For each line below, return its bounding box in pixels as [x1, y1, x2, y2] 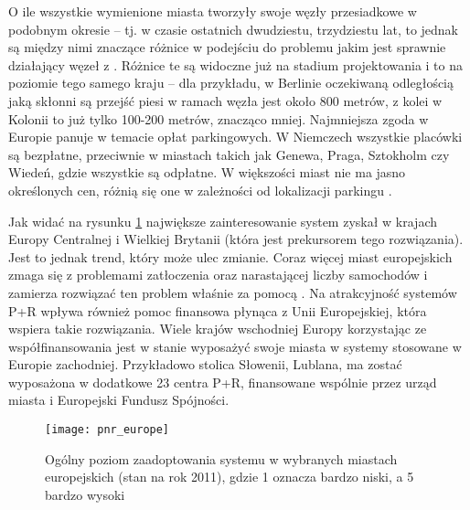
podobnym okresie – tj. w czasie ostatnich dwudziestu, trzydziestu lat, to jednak [8, 19, 459, 38]
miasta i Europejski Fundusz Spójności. [8, 390, 230, 409]
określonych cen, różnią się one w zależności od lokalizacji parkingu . [8, 180, 392, 199]
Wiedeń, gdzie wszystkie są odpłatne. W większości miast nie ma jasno [8, 163, 406, 182]
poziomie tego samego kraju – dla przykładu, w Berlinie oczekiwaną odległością [8, 73, 454, 92]
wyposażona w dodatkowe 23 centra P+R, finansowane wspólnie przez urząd [8, 372, 437, 391]
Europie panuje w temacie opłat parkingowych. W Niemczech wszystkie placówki [8, 127, 463, 146]
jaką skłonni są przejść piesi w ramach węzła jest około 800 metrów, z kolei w [8, 90, 443, 110]
